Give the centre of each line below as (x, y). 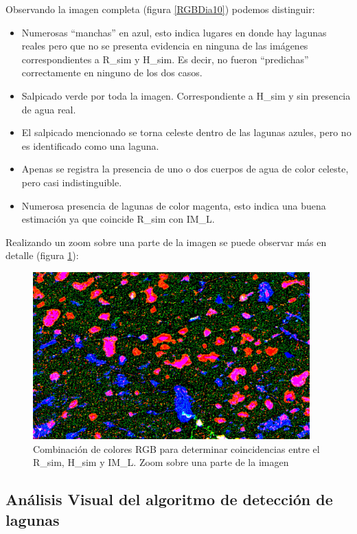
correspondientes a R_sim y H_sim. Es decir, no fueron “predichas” (165, 59)
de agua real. (49, 109)
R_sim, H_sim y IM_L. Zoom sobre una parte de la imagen (161, 462)
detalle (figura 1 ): (42, 255)
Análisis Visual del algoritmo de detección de (169, 499)
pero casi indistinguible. (72, 182)
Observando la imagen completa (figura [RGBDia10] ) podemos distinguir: (160, 9)
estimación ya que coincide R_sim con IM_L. (118, 219)
